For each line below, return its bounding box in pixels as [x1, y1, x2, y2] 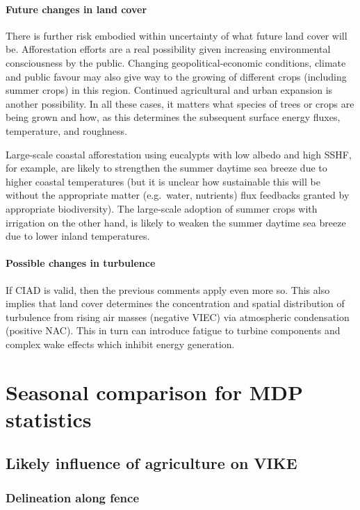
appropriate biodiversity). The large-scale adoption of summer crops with [6, 201, 318, 215]
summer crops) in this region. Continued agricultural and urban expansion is [6, 83, 333, 97]
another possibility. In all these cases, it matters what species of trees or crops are [6, 96, 354, 110]
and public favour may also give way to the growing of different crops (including [6, 69, 347, 83]
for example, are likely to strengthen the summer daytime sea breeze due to [6, 161, 327, 175]
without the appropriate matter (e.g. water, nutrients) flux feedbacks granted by [6, 188, 350, 202]
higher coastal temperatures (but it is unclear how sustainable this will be [6, 174, 320, 188]
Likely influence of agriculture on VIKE [6, 452, 297, 474]
